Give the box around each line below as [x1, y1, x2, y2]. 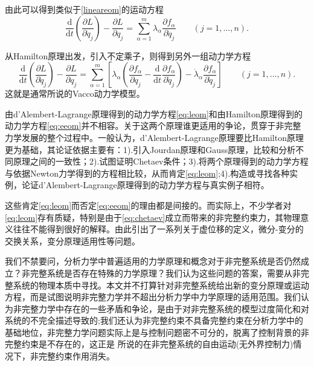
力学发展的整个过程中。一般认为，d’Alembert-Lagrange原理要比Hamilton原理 [5, 131, 304, 143]
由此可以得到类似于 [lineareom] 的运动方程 [5, 3, 164, 15]
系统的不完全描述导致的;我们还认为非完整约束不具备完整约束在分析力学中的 [5, 314, 303, 327]
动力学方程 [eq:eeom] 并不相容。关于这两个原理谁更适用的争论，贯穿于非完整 [5, 119, 301, 132]
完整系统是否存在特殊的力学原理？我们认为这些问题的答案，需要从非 [30, 266, 301, 279]
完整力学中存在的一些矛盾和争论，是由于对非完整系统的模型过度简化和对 [21, 302, 309, 315]
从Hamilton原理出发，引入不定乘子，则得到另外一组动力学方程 [5, 49, 251, 62]
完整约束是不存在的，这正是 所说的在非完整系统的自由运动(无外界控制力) [5, 338, 293, 350]
